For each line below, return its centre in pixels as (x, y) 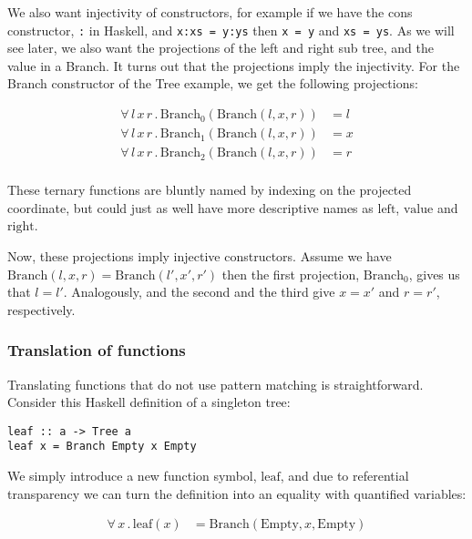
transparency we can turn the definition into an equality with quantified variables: (237, 493)
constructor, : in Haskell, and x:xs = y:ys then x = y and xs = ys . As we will (231, 30)
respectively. (41, 309)
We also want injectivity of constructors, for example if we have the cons (210, 12)
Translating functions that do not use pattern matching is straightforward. (215, 384)
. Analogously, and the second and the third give (199, 292)
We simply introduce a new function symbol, (132, 476)
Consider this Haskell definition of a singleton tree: (149, 402)
